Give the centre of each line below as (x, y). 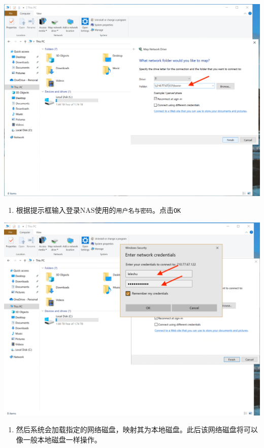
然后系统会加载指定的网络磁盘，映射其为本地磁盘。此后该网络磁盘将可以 (137, 429)
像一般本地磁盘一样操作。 (59, 439)
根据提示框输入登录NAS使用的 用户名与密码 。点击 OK (98, 210)
